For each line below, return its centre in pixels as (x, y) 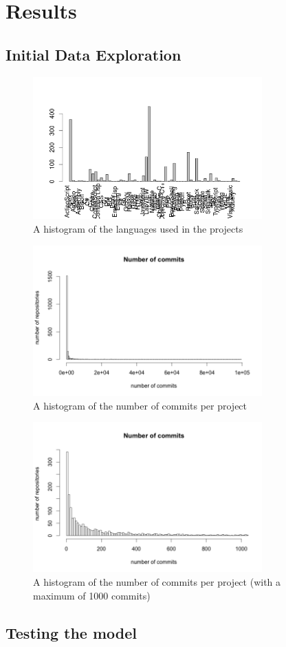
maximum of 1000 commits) (92, 595)
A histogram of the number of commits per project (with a (157, 582)
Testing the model (71, 632)
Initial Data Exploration (93, 54)
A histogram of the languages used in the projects (138, 229)
